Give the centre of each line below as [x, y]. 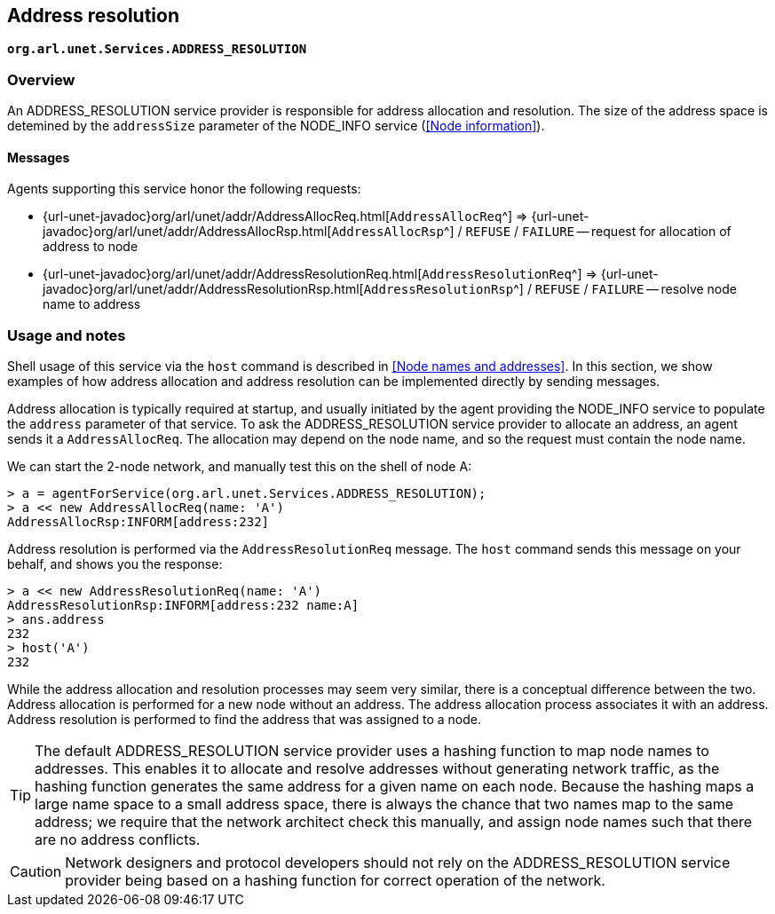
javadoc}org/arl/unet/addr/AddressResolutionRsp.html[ [203, 289]
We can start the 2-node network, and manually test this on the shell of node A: [240, 467]
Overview [41, 79]
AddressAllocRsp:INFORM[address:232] [138, 522]
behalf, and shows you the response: [115, 564]
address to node [91, 247]
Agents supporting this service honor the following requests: [184, 189]
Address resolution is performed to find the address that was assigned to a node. [244, 720]
